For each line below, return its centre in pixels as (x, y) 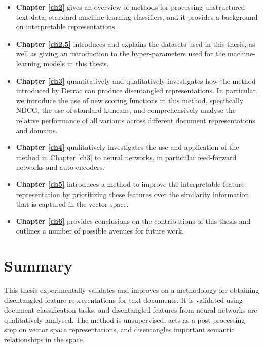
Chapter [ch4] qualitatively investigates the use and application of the (127, 147)
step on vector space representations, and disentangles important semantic (119, 330)
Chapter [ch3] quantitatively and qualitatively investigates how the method (136, 80)
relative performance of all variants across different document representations (136, 120)
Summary (39, 266)
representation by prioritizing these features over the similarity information (133, 194)
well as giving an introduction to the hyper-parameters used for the (121, 53)
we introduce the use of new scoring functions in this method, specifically (130, 100)
